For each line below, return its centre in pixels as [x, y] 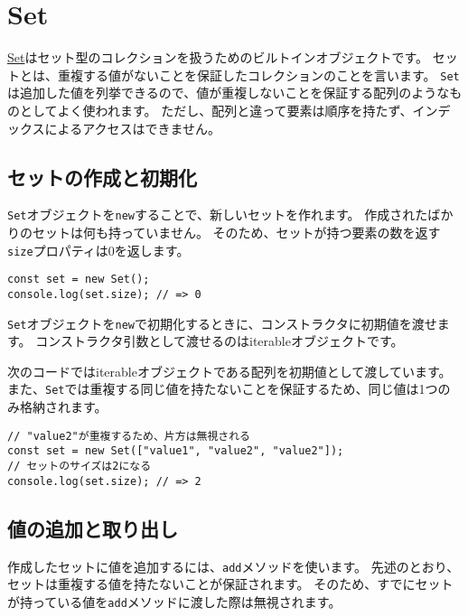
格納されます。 [63, 407]
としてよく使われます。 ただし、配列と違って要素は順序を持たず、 [216, 110]
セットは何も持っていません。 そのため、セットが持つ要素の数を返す [236, 233]
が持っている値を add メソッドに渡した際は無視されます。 [174, 601]
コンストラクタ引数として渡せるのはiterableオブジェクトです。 [220, 341]
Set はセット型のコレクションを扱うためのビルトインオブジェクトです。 [218, 57]
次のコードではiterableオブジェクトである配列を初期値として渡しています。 [229, 371]
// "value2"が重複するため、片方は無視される [129, 436]
